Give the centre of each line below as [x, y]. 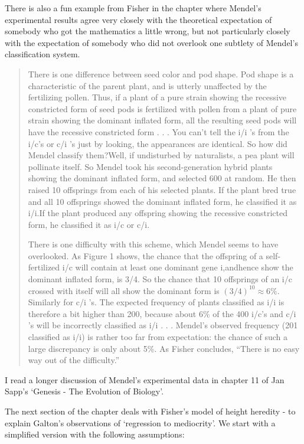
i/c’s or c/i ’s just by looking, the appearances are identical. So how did [158, 143]
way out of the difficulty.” [74, 360]
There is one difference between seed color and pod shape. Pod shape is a [161, 74]
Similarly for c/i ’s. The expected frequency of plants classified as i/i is [156, 302]
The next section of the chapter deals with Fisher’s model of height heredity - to [150, 411]
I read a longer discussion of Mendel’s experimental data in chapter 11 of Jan [145, 379]
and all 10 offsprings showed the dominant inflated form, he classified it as [162, 201]
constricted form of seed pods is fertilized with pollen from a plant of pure [162, 108]
